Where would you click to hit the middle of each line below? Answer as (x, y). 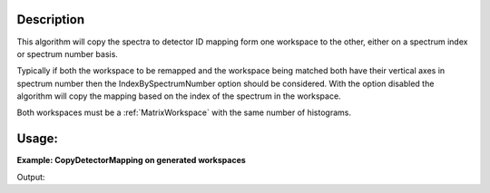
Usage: (38, 139)
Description (51, 19)
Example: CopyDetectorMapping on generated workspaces (132, 160)
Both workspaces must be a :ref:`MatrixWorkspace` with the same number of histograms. (184, 112)
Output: (31, 177)
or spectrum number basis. (67, 53)
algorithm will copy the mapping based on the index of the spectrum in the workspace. (179, 96)
